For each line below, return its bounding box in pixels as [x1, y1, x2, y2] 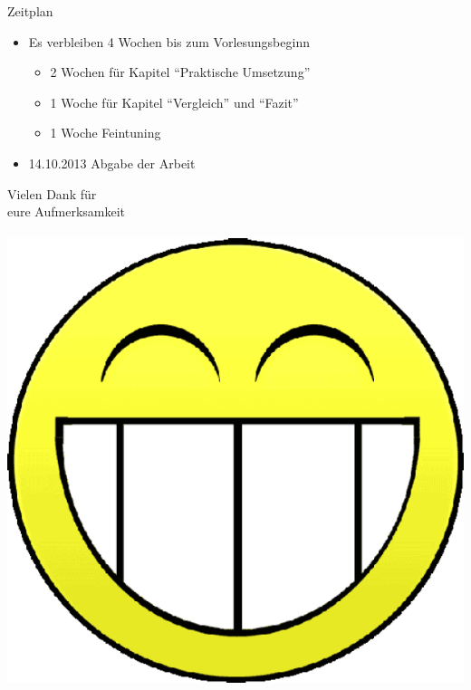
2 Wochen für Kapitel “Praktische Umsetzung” [50, 62, 311, 81]
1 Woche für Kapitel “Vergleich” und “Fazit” [50, 92, 299, 111]
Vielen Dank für [7, 184, 97, 203]
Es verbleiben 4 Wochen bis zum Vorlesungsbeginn [28, 32, 310, 51]
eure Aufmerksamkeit [7, 202, 126, 221]
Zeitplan [7, 2, 53, 20]
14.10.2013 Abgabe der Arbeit [28, 153, 196, 172]
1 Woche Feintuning [50, 123, 161, 142]
